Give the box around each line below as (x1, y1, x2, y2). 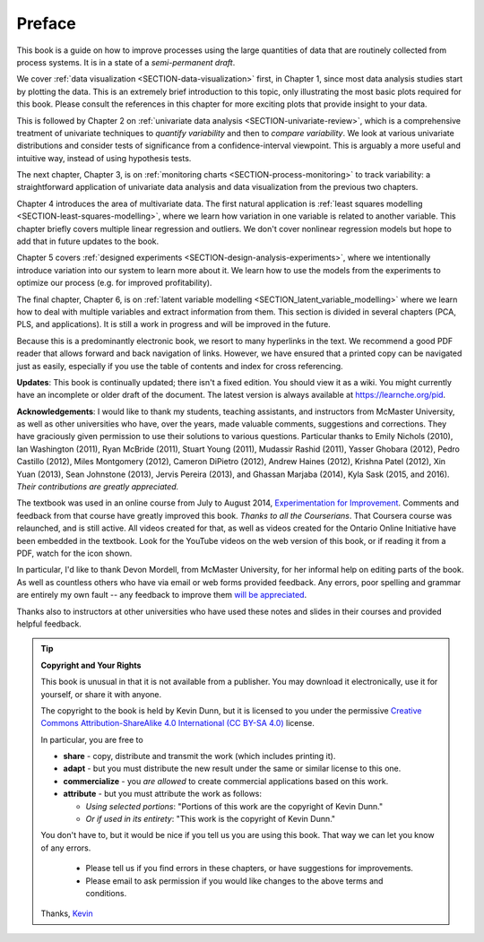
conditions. (85, 887, 127, 898)
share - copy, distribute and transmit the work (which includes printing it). (63, 751, 336, 762)
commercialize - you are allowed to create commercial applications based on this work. (63, 775, 389, 786)
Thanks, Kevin (40, 908, 93, 919)
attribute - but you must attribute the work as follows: (63, 789, 263, 799)
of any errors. (40, 843, 91, 853)
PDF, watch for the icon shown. (16, 548, 133, 558)
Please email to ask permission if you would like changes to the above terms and (85, 875, 384, 886)
